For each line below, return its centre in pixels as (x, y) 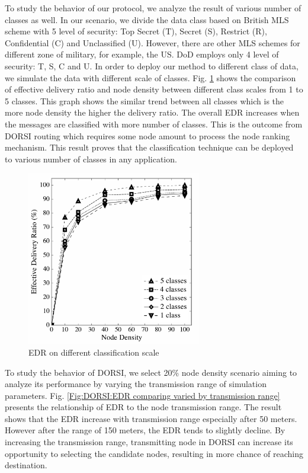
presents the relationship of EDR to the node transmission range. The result (143, 407)
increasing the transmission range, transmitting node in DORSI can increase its (149, 442)
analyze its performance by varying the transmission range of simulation (136, 384)
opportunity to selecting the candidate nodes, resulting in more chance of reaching (154, 453)
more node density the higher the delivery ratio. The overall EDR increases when (152, 112)
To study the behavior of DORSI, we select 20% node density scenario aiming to (151, 372)
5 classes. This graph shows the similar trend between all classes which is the (145, 100)
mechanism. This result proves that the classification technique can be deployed (149, 147)
